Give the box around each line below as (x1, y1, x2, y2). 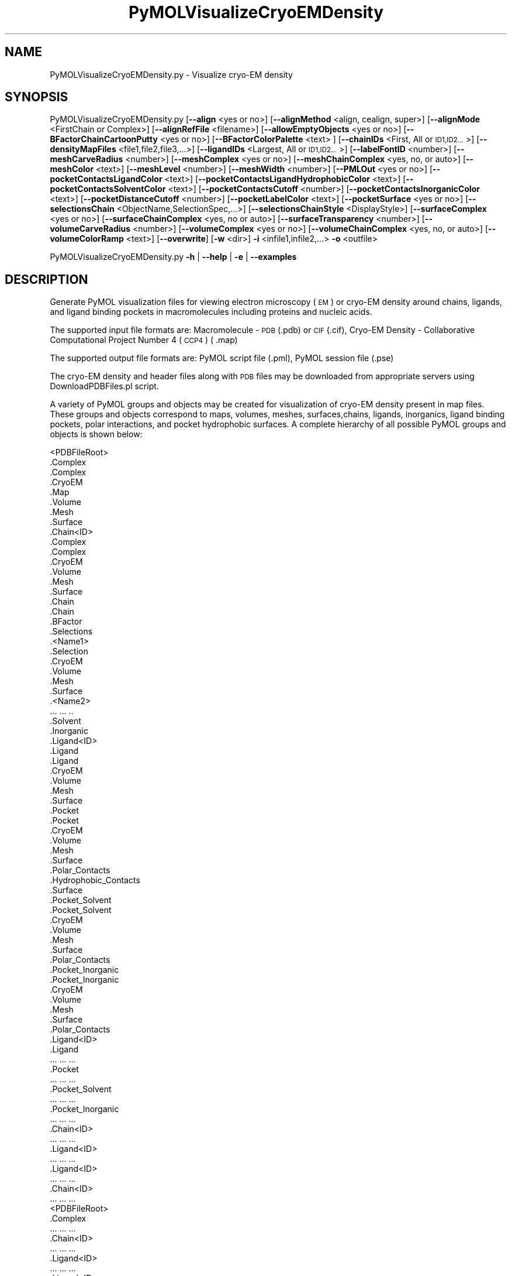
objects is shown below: (50, 429, 143, 440)
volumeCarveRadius (50, 224, 131, 234)
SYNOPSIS (5, 90, 68, 105)
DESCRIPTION (5, 272, 88, 287)
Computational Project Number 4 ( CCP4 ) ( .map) (50, 335, 238, 345)
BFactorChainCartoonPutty (50, 134, 158, 145)
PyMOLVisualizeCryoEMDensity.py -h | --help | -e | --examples (50, 252, 297, 262)
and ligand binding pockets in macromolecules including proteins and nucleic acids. (50, 307, 372, 317)
